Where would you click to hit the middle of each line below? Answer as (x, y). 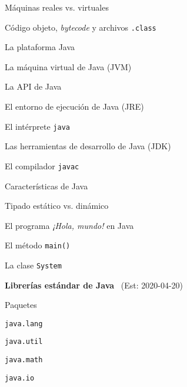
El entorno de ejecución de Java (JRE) (74, 106)
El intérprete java (37, 126)
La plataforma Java (40, 47)
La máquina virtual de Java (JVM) (68, 66)
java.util (24, 342)
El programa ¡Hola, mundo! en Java (69, 225)
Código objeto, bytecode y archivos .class (81, 27)
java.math (24, 360)
